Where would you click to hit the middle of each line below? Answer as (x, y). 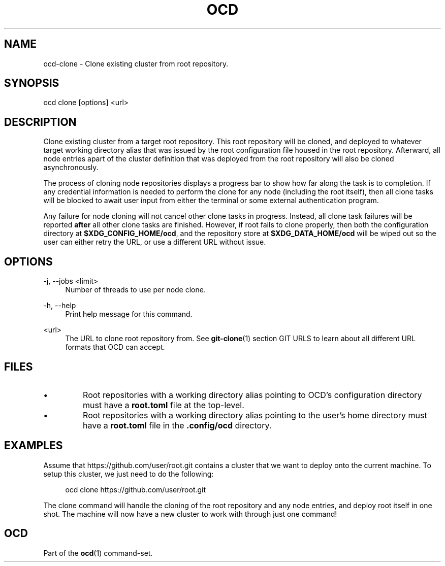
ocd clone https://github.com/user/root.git (136, 489)
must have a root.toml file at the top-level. (164, 405)
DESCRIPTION (40, 122)
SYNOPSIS (32, 83)
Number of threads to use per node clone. (135, 290)
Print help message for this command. (129, 314)
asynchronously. (71, 168)
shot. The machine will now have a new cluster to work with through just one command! (190, 514)
